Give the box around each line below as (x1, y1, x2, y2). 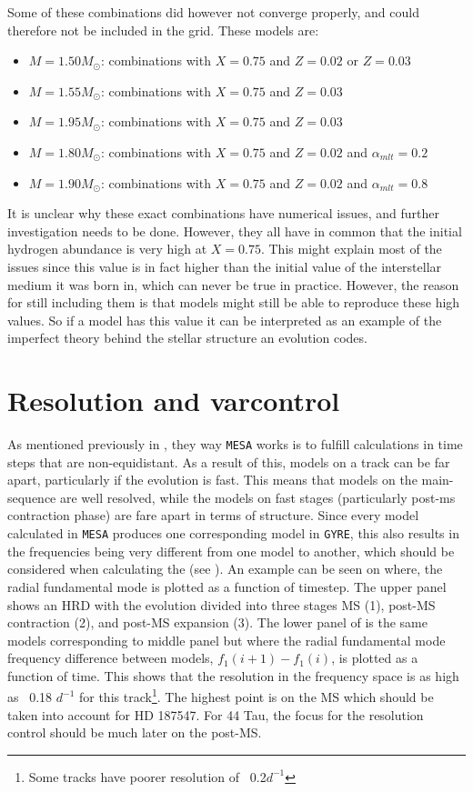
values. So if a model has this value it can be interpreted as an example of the (7, 310, 442, 329)
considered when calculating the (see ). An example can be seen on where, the (7, 559, 443, 578)
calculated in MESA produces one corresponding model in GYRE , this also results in (7, 524, 459, 543)
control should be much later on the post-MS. (7, 723, 262, 742)
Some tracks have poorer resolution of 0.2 (28, 767, 267, 786)
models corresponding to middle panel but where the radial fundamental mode (7, 630, 446, 649)
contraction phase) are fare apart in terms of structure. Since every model (7, 506, 419, 525)
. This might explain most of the (260, 239, 442, 258)
